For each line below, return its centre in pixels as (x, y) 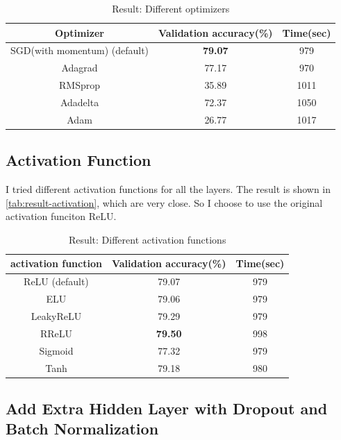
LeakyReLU (56, 316)
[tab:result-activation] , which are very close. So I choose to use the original (164, 202)
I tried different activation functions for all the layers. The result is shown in (168, 189)
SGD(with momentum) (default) (80, 50)
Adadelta (80, 102)
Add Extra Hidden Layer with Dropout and (167, 408)
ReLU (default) (56, 281)
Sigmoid (56, 350)
